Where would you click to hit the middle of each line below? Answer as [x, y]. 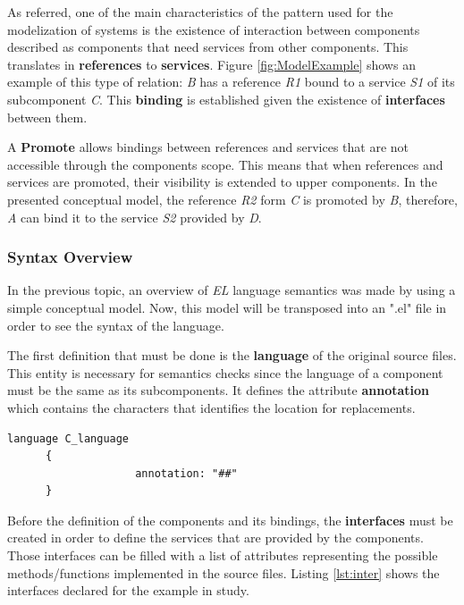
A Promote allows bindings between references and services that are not [208, 147]
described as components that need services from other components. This [208, 47]
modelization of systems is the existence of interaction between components [214, 29]
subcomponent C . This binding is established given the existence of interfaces [226, 99]
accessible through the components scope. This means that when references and [225, 164]
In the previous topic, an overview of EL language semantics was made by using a [232, 290]
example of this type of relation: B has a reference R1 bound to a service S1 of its [231, 82]
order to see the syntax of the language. [116, 325]
